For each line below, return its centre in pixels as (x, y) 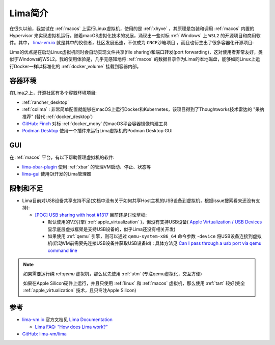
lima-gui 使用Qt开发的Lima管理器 (57, 174)
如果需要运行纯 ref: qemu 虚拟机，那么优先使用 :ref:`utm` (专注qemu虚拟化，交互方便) (113, 274)
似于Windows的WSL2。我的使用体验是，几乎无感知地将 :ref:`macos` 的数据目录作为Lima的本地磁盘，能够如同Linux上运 (135, 59)
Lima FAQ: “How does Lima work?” (71, 327)
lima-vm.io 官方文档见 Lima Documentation (67, 320)
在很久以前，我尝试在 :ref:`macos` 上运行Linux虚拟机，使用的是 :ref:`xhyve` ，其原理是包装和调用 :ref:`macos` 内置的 (132, 28)
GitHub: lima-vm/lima (45, 334)
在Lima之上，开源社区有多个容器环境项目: (53, 93)
